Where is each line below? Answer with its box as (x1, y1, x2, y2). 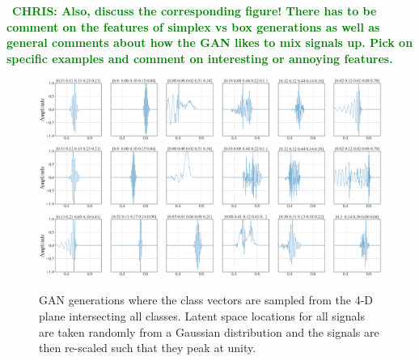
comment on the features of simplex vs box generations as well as (6, 18, 380, 35)
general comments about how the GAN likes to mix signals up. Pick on (6, 34, 413, 51)
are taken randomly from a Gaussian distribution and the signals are (39, 323, 379, 340)
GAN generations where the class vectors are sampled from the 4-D (39, 291, 374, 308)
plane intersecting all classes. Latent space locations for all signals (39, 307, 365, 324)
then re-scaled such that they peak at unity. (39, 339, 256, 356)
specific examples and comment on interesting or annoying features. (6, 49, 393, 66)
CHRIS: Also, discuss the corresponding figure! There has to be (12, 2, 377, 19)
